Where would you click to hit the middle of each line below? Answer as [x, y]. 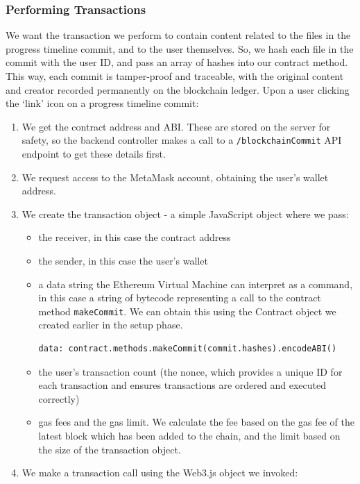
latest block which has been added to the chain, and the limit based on [189, 435]
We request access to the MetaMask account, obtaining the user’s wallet [175, 177]
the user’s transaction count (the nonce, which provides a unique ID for [190, 371]
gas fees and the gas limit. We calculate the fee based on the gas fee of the [196, 422]
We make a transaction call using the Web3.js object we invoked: [160, 473]
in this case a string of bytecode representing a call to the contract [180, 298]
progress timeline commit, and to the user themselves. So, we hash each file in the [180, 48]
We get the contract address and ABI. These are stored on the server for [176, 126]
